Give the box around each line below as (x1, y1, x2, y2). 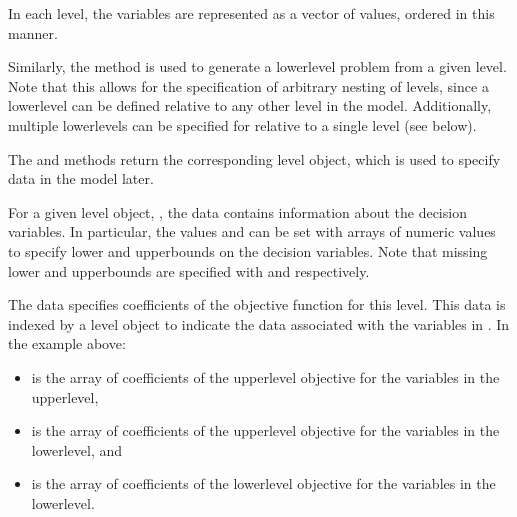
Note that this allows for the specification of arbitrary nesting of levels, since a (8, 75, 489, 96)
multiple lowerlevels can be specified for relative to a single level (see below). (8, 114, 477, 135)
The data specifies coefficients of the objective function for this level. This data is (8, 294, 506, 315)
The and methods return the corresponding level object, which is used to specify (8, 148, 501, 169)
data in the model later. (8, 168, 154, 189)
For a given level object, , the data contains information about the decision (8, 201, 467, 222)
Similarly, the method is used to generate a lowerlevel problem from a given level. (8, 56, 507, 77)
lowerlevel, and (31, 439, 123, 460)
